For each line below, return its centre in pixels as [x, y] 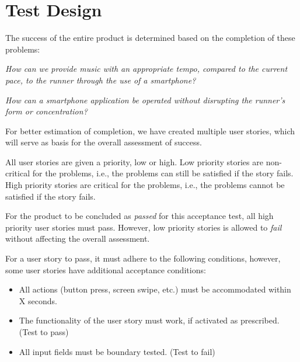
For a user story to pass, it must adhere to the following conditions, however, [143, 258]
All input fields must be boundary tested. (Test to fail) [117, 351]
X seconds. [38, 300]
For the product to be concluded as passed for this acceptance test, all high [139, 216]
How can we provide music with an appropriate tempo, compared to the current [146, 69]
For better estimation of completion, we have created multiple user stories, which [150, 130]
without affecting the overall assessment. [78, 239]
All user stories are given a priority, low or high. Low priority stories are [134, 161]
